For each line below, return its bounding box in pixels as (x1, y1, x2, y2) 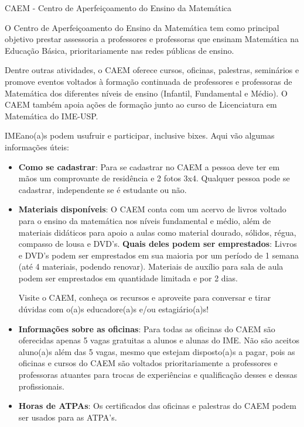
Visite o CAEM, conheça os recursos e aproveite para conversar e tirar (18, 291, 271, 304)
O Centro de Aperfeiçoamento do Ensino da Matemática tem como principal (5, 21, 279, 33)
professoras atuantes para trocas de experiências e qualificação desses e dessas (18, 369, 298, 381)
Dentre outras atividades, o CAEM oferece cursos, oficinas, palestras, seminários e (5, 64, 299, 76)
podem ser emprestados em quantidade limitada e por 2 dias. (18, 271, 238, 284)
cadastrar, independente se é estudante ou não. (18, 183, 187, 195)
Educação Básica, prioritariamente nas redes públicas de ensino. (5, 44, 234, 56)
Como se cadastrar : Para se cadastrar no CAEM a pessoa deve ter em (18, 160, 280, 173)
